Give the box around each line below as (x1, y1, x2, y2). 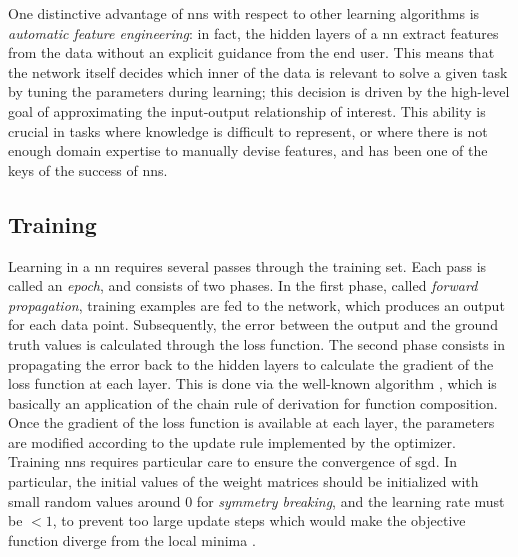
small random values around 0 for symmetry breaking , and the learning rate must (8, 490, 505, 511)
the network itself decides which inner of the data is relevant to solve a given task (8, 61, 508, 82)
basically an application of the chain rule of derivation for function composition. (8, 392, 498, 413)
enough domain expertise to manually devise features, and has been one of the (8, 140, 488, 161)
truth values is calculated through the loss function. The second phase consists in (8, 333, 505, 354)
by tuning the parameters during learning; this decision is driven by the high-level (8, 81, 510, 102)
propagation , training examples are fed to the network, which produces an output (8, 294, 505, 315)
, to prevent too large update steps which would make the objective (52, 510, 466, 531)
